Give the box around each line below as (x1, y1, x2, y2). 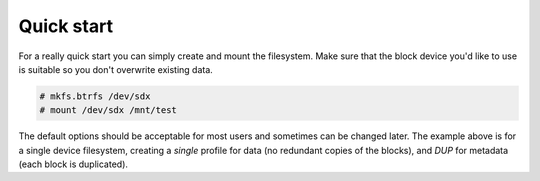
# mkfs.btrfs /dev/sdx (39, 90, 151, 102)
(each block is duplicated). (18, 158, 129, 170)
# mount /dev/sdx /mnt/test (39, 105, 177, 116)
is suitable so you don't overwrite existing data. (18, 63, 214, 75)
